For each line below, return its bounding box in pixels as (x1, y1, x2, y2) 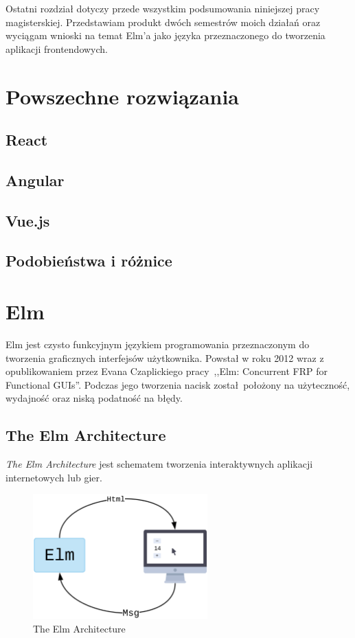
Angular (5, 169, 65, 190)
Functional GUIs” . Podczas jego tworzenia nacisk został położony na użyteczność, (5, 377, 350, 391)
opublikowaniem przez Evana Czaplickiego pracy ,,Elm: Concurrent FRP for (5, 364, 328, 378)
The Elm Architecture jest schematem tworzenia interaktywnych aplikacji (5, 457, 313, 471)
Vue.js (5, 209, 50, 231)
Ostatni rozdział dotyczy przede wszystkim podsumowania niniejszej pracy (5, 1, 320, 15)
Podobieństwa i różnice (5, 250, 172, 271)
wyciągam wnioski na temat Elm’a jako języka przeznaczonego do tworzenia (5, 28, 325, 43)
